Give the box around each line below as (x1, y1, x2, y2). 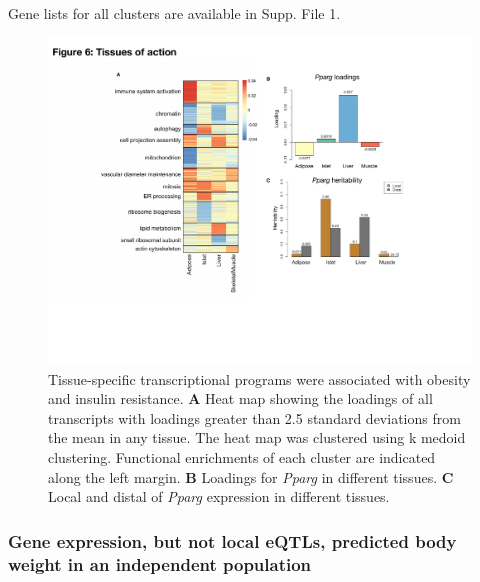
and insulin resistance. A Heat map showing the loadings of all (48, 388, 433, 409)
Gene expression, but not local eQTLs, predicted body (8, 528, 457, 553)
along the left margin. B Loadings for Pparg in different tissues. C (48, 466, 454, 487)
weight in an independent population (8, 551, 312, 576)
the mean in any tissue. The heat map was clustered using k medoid (48, 427, 466, 448)
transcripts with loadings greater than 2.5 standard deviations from (48, 407, 461, 428)
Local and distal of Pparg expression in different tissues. (48, 486, 390, 507)
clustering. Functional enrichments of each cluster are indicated (48, 447, 436, 468)
